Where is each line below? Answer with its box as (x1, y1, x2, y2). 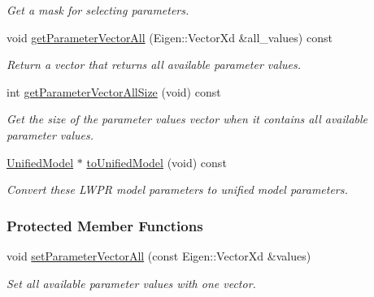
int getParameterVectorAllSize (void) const (7, 83, 221, 100)
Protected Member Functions (7, 215, 203, 235)
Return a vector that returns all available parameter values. (7, 56, 301, 73)
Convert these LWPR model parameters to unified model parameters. (7, 181, 348, 198)
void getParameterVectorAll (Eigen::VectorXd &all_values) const (7, 28, 333, 45)
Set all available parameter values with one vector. (7, 274, 256, 291)
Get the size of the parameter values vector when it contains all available (7, 110, 367, 127)
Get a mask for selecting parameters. (7, 2, 189, 18)
